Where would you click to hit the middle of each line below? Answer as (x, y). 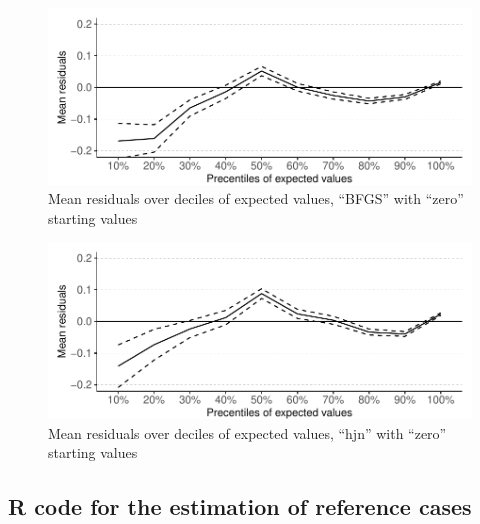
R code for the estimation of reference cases (240, 506)
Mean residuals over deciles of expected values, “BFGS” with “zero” (256, 198)
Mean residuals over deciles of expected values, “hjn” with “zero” (247, 432)
